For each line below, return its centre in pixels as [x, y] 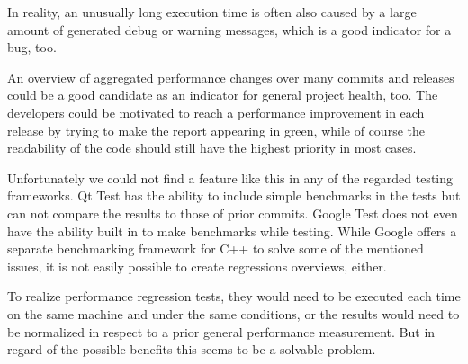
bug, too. [32, 47]
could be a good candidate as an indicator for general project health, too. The [223, 95]
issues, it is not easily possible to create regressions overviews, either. [197, 266]
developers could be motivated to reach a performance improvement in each [216, 112]
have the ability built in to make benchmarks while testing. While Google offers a [232, 231]
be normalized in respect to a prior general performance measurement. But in [221, 331]
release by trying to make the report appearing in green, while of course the [216, 130]
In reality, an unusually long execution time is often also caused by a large [212, 12]
